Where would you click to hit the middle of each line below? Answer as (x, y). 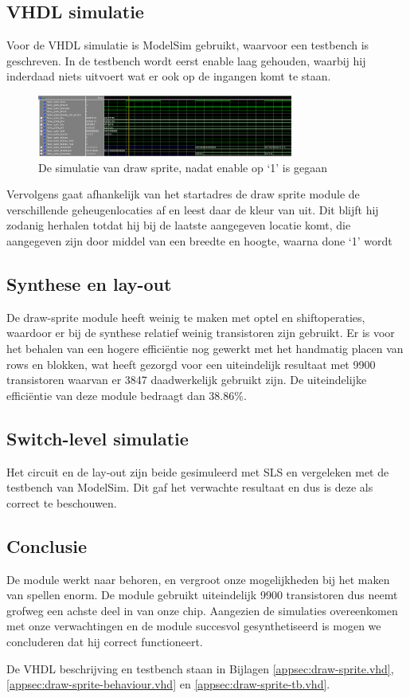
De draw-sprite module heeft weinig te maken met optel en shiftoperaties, (186, 317)
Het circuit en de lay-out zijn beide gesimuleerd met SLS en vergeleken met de (198, 471)
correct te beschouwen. (62, 502)
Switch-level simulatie (98, 438)
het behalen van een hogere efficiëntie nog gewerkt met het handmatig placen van (205, 349)
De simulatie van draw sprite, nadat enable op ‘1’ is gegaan (183, 167)
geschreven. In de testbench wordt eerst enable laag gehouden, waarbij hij (186, 60)
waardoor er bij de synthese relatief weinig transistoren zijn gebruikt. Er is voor (201, 333)
